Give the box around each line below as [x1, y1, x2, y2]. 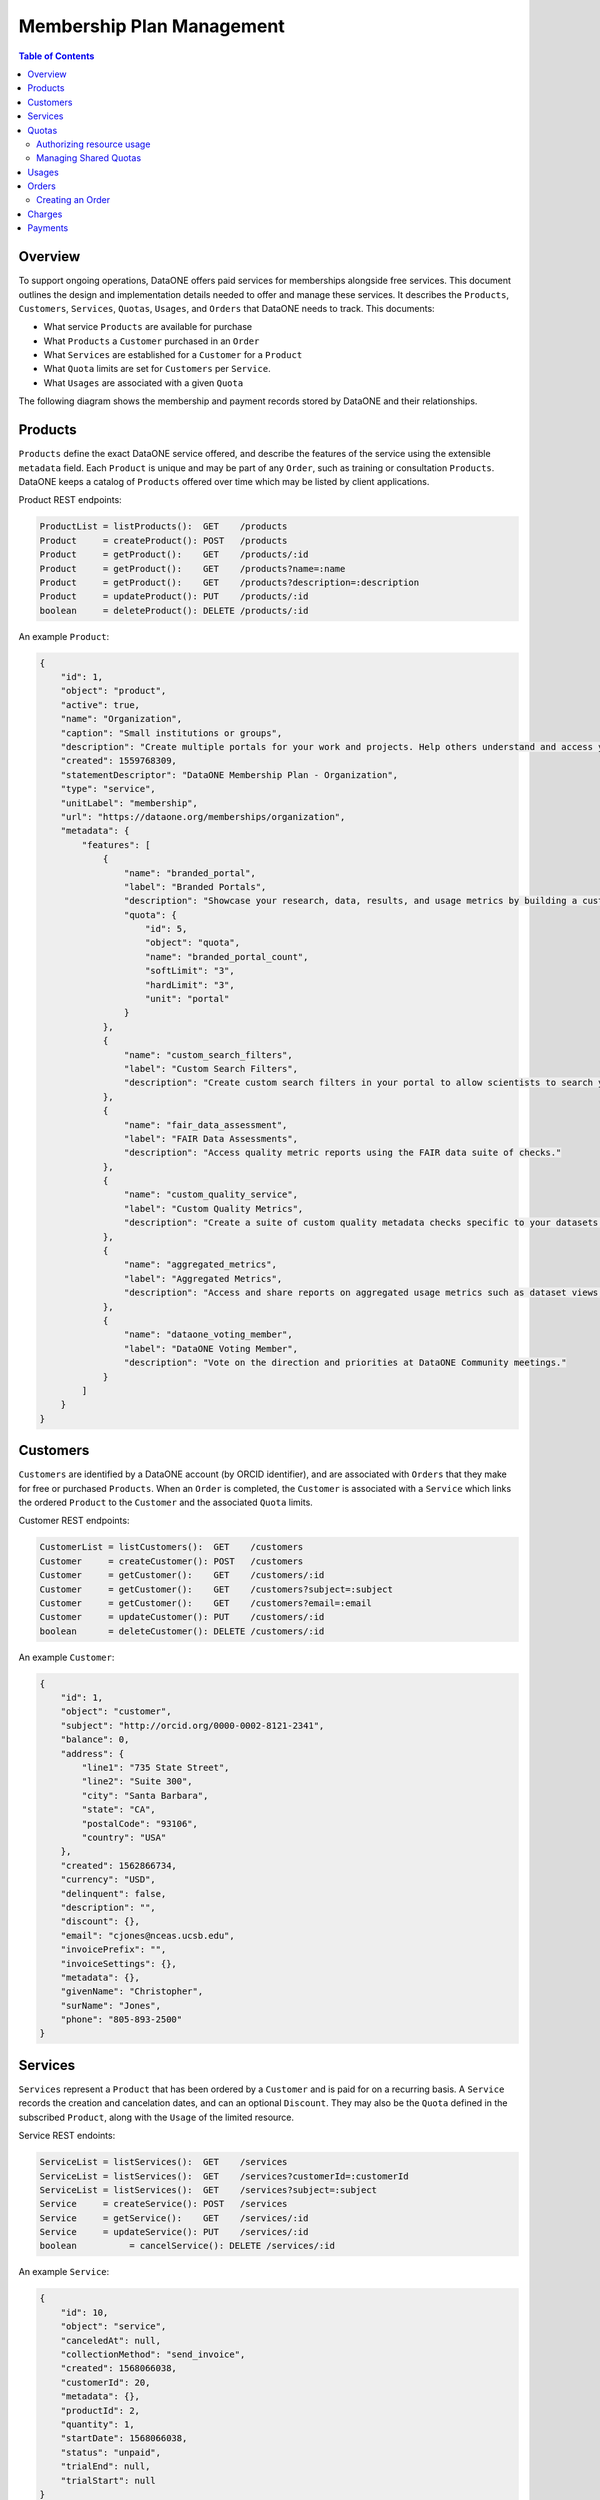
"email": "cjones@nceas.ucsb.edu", [60, 1930, 235, 1941]
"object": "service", [60, 2321, 167, 2332]
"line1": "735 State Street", [81, 1762, 230, 1774]
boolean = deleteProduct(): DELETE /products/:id [39, 605, 309, 616]
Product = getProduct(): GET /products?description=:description [39, 576, 420, 588]
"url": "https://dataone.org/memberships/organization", [60, 811, 346, 822]
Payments [27, 222, 69, 234]
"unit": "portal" [145, 993, 230, 1005]
